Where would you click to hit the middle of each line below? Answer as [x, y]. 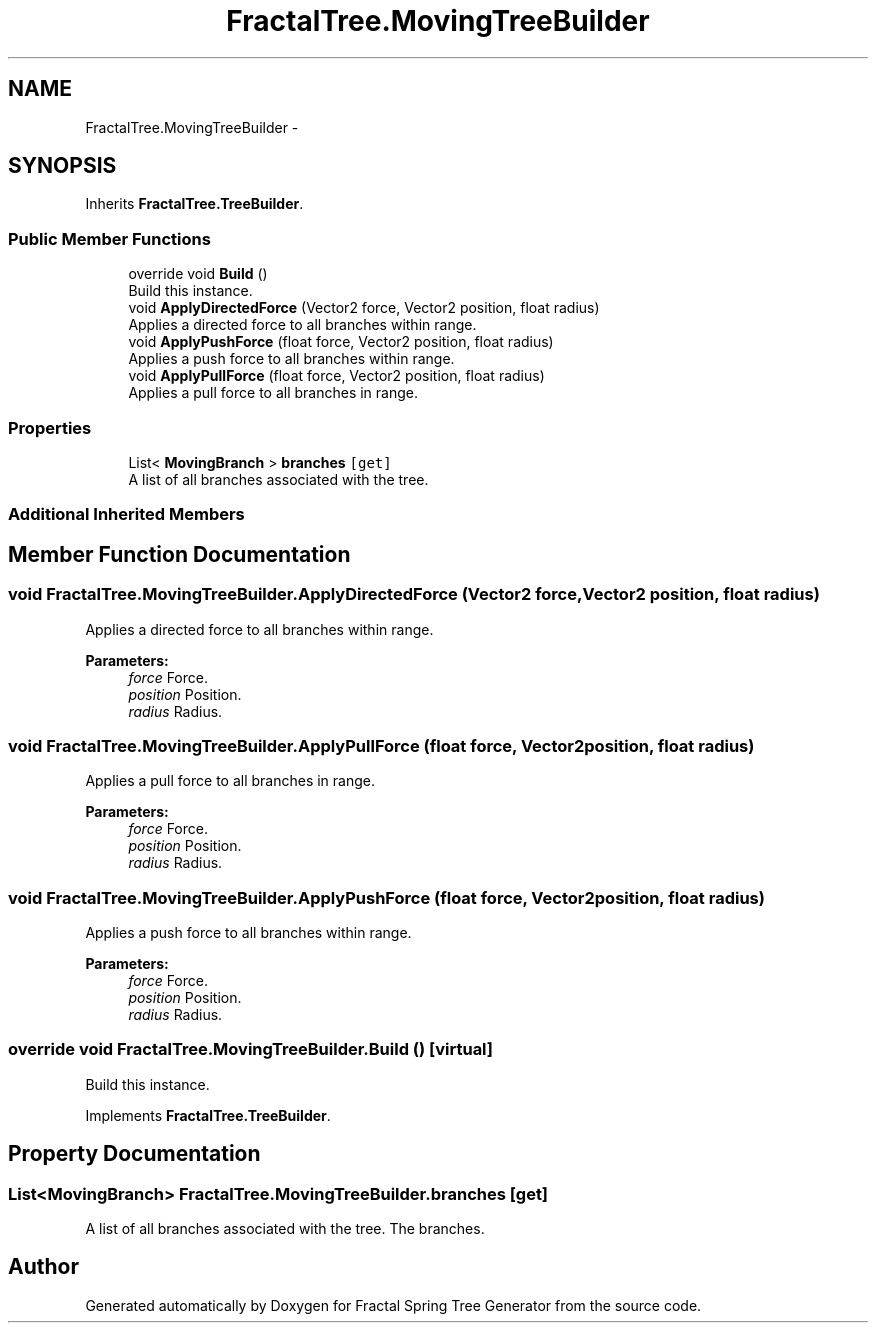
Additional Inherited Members [126, 514]
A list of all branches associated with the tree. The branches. [285, 1228]
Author [43, 1267]
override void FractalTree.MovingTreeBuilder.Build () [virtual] [251, 1049]
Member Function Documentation [179, 554]
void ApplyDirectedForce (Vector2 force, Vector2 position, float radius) [364, 308]
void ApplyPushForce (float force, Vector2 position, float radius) [341, 342]
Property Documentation [134, 1154]
